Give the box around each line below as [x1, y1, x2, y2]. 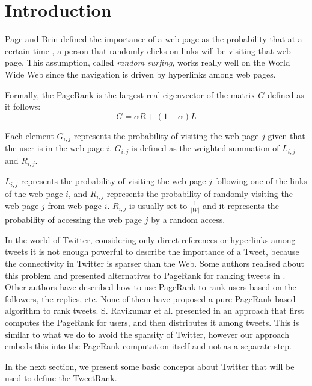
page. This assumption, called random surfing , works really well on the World [5, 56, 290, 69]
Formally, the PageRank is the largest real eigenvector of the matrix [5, 88, 255, 101]
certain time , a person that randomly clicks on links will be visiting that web [5, 44, 291, 57]
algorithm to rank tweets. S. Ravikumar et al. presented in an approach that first [5, 304, 304, 317]
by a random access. [151, 213, 225, 226]
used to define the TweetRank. [5, 372, 117, 384]
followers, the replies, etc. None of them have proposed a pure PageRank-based [5, 292, 296, 305]
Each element [5, 129, 54, 142]
